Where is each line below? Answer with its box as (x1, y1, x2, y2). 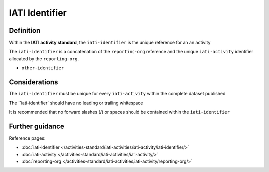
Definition (9, 26, 41, 35)
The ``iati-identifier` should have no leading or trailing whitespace (9, 100, 143, 106)
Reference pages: (9, 135, 46, 141)
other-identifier (21, 65, 64, 71)
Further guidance (9, 122, 64, 130)
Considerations (9, 78, 58, 86)
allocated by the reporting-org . (9, 55, 79, 62)
